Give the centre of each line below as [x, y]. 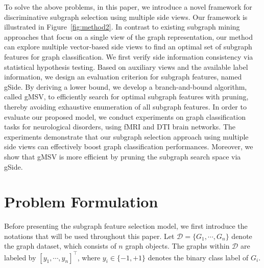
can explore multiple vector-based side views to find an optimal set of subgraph [128, 47]
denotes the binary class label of [198, 257]
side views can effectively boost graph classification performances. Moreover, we [129, 146]
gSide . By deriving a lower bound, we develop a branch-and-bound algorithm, [126, 86]
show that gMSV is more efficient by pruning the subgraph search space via [123, 156]
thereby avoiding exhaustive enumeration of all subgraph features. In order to [125, 106]
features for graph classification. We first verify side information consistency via [129, 56]
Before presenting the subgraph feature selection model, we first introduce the [126, 226]
